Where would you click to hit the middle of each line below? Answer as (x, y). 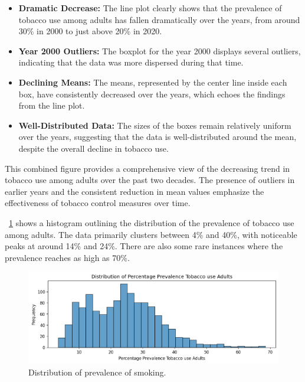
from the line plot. (52, 105)
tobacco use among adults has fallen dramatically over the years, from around (159, 19)
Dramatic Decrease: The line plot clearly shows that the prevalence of (150, 8)
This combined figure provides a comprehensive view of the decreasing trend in (147, 168)
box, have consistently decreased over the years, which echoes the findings (152, 94)
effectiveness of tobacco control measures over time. (98, 203)
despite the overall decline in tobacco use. (94, 148)
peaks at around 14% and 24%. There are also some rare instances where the (144, 246)
